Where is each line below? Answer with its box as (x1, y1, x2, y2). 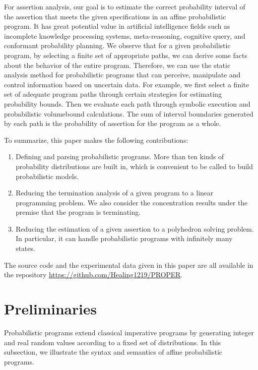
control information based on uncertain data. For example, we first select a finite (4, 79, 249, 89)
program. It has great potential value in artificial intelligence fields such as (4, 21, 230, 31)
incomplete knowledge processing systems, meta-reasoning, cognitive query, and (4, 30, 246, 41)
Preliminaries (4, 299, 97, 319)
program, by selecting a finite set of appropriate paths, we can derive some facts (4, 50, 248, 60)
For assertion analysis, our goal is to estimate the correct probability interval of (4, 1, 246, 11)
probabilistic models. (15, 171, 79, 181)
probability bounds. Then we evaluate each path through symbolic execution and (4, 98, 251, 109)
